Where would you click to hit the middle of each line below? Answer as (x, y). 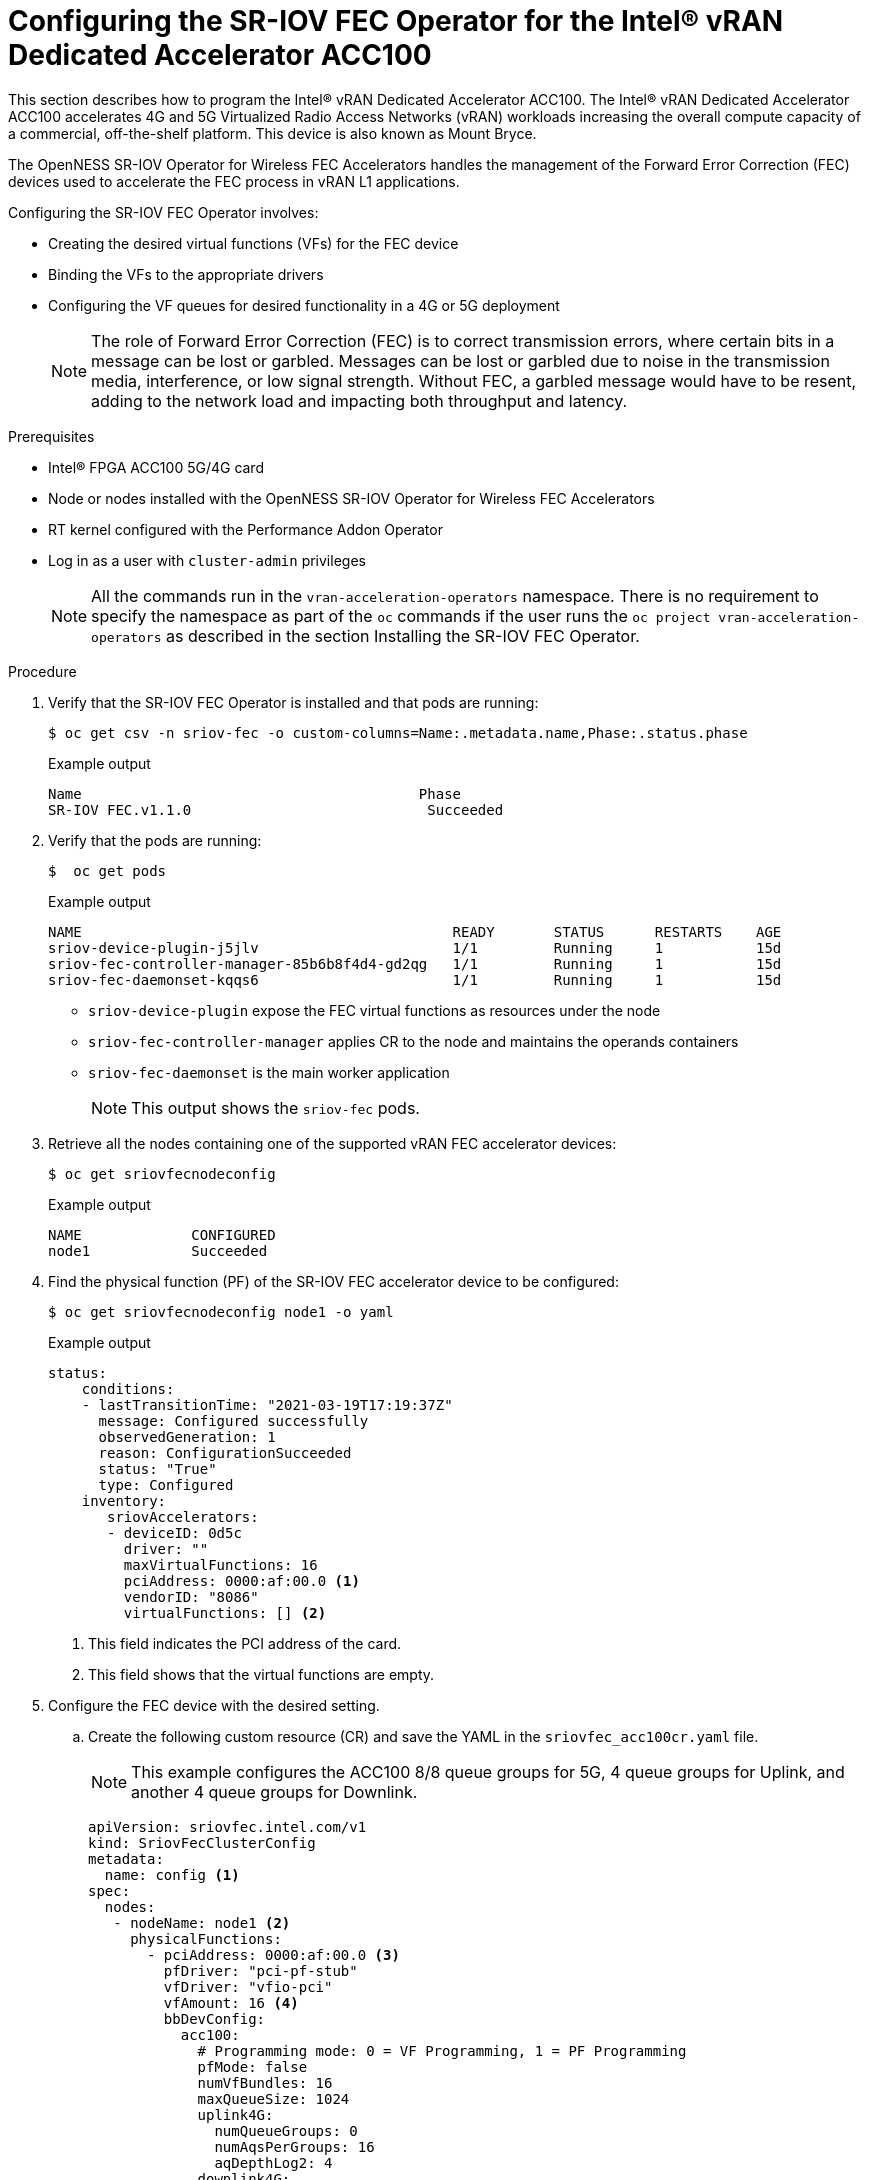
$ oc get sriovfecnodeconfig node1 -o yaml (221, 1311)
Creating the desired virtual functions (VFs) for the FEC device (253, 243)
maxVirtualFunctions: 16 (220, 1564)
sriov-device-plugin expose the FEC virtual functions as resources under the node (374, 1010)
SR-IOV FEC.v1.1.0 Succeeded (276, 809)
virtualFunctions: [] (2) (225, 1612)
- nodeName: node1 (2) (202, 1922)
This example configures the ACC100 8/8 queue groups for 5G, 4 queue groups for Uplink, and (488, 1771)
